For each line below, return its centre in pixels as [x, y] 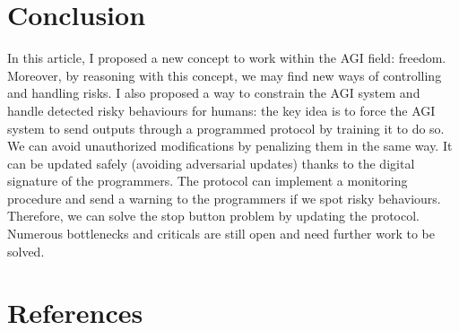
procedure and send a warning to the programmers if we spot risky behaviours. [224, 198]
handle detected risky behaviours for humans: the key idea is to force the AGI [221, 110]
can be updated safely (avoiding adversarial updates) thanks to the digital [211, 163]
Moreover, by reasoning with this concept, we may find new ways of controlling [225, 75]
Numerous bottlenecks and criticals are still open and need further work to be [221, 234]
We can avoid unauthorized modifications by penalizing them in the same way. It [230, 146]
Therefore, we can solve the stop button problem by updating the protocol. [213, 216]
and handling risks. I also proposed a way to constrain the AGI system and [214, 93]
